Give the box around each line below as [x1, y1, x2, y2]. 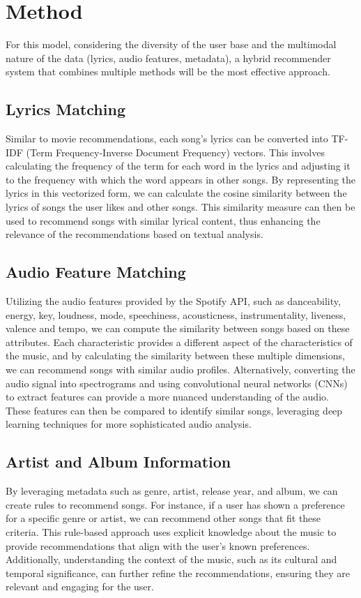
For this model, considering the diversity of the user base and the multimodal [6, 37, 337, 52]
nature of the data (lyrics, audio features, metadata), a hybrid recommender [6, 50, 331, 65]
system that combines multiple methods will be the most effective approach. [6, 64, 330, 79]
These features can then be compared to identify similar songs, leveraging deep [6, 403, 343, 417]
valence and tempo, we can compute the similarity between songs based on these [6, 321, 350, 336]
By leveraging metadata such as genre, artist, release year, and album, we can [6, 484, 338, 498]
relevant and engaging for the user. [6, 579, 154, 594]
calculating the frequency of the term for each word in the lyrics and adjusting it [6, 158, 351, 173]
